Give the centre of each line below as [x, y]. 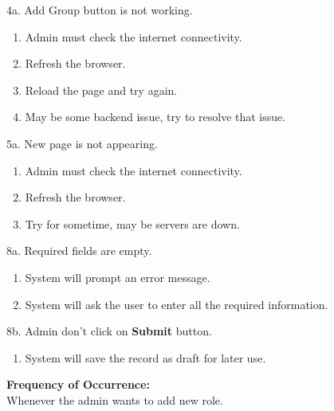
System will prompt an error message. [118, 277]
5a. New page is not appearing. [82, 143]
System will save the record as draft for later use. [145, 357]
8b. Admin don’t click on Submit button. [109, 331]
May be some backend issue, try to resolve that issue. [155, 117]
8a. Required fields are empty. [79, 251]
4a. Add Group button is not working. [100, 10]
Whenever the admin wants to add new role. [115, 399]
